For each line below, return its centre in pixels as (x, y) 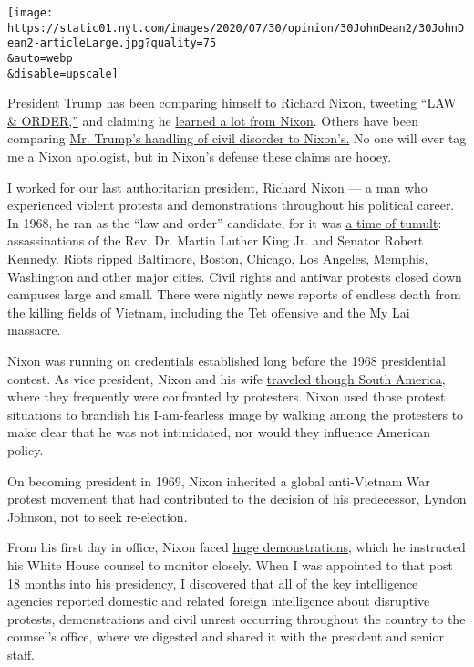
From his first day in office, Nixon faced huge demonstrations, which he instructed (237, 547)
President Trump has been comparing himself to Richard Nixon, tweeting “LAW (232, 103)
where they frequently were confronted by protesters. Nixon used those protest (227, 396)
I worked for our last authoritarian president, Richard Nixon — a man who (217, 187)
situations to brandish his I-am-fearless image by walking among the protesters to (236, 414)
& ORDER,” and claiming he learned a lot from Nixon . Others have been (213, 120)
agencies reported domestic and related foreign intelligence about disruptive (219, 601)
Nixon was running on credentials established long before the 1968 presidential (227, 360)
